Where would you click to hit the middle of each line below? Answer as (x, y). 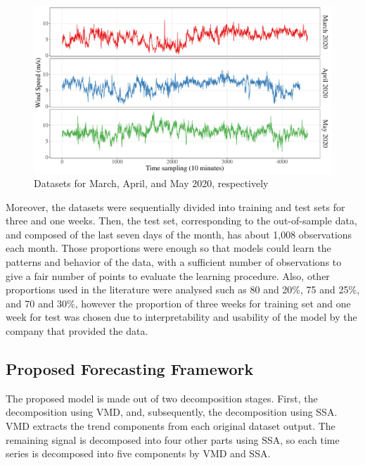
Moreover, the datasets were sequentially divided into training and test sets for (175, 206)
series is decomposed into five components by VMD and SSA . (138, 453)
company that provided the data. (77, 331)
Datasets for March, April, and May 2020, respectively (151, 183)
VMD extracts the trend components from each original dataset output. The (171, 426)
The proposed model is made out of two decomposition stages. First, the (162, 398)
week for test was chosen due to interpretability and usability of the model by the (181, 317)
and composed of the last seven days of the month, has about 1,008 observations (179, 234)
